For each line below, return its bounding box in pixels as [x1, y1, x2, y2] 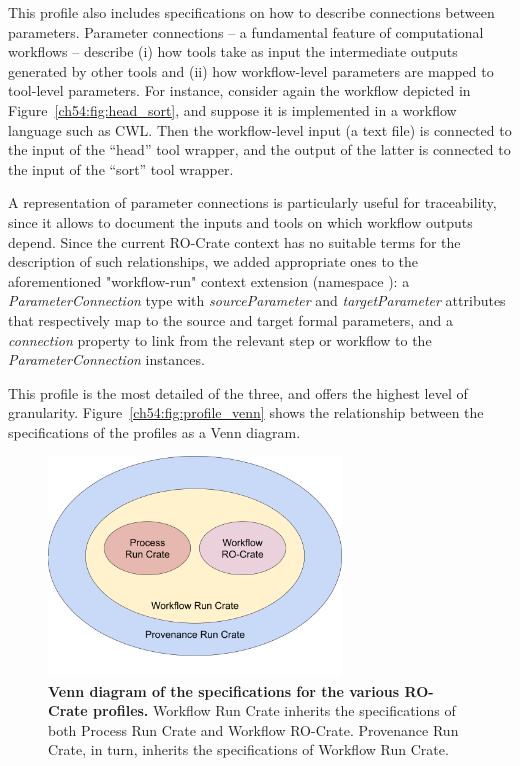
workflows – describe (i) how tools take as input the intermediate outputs [8, 41, 458, 62]
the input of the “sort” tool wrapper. [8, 158, 234, 179]
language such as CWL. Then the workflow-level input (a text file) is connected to [8, 119, 512, 140]
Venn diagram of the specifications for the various [48, 680, 400, 701]
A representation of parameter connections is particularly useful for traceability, [8, 192, 497, 213]
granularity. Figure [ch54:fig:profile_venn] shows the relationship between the [8, 402, 484, 423]
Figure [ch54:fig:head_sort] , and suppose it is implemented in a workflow [8, 99, 457, 120]
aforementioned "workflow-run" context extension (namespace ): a [8, 270, 410, 291]
